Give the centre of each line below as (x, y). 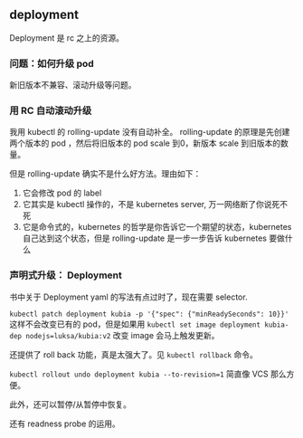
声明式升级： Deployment (66, 275)
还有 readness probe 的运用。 (65, 424)
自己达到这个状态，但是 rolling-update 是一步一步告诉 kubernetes (145, 238)
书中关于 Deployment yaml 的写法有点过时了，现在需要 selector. (128, 297)
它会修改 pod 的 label (62, 193)
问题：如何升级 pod (52, 63)
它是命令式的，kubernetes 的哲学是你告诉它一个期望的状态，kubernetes (157, 227)
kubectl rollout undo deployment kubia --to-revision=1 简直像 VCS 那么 (148, 374)
